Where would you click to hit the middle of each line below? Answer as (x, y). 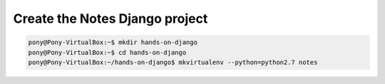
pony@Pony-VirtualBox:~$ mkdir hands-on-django (113, 42)
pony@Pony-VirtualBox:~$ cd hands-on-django (107, 52)
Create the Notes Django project (111, 19)
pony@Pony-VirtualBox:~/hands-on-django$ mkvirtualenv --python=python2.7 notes (173, 62)
